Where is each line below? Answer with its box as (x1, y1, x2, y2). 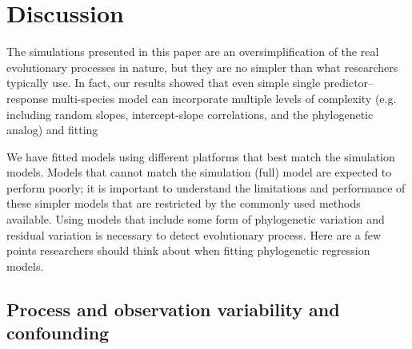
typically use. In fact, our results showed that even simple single (6, 74, 321, 91)
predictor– (323, 74, 374, 91)
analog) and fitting (6, 121, 98, 138)
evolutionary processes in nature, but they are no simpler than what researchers (6, 58, 398, 75)
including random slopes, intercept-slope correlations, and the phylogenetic (6, 105, 374, 122)
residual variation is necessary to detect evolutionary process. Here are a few (6, 226, 382, 243)
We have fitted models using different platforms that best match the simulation (6, 148, 395, 165)
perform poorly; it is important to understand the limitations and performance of (6, 179, 406, 196)
